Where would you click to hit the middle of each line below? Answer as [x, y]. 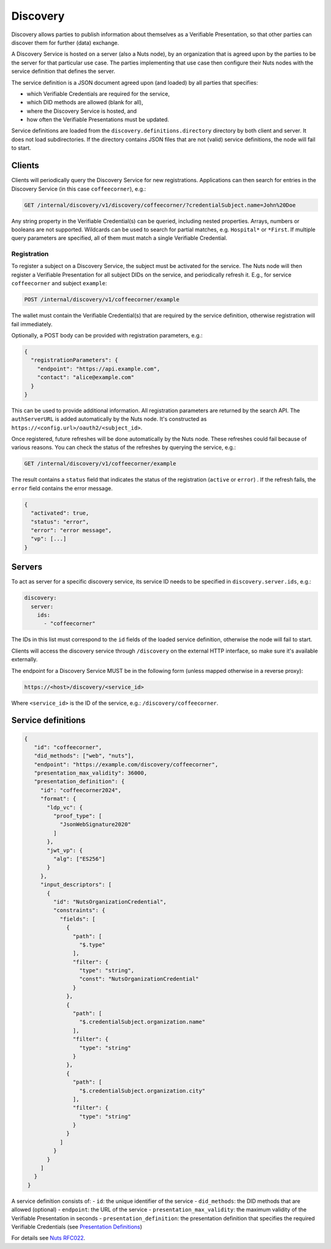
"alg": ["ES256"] [79, 859]
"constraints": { [79, 910]
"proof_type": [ [78, 816]
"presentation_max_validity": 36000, [90, 773]
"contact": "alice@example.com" [86, 378]
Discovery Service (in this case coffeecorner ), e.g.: [79, 189]
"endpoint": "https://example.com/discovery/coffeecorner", [126, 764]
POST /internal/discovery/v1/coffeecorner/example [102, 300]
